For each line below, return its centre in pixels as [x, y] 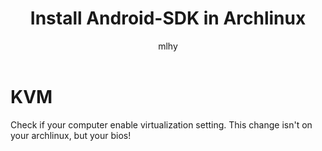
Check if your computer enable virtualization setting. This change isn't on [161, 124]
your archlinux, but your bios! [71, 135]
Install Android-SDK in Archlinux [168, 18]
